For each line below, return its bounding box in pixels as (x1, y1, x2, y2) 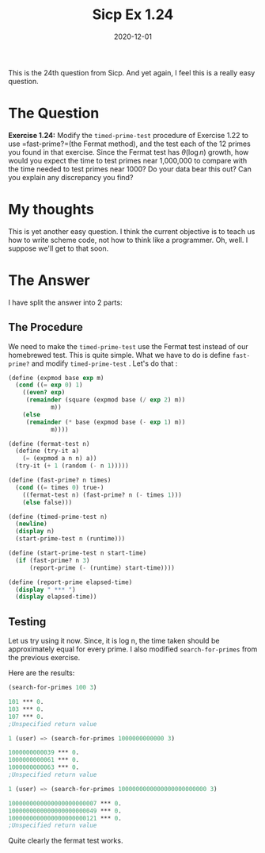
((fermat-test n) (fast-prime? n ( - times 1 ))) (22, 490, 182, 499)
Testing (8, 615, 47, 628)
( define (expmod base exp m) (8, 374, 104, 382)
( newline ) (15, 520, 47, 528)
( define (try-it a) (15, 447, 80, 455)
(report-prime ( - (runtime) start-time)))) (28, 563, 176, 572)
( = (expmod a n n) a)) (22, 455, 97, 463)
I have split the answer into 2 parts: (8, 298, 123, 307)
